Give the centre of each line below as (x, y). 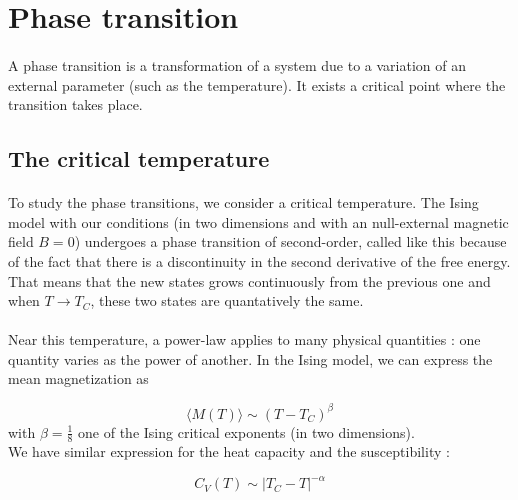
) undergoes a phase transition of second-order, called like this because (290, 241)
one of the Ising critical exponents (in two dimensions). (246, 431)
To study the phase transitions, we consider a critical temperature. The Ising (243, 202)
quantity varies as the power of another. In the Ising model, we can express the (250, 358)
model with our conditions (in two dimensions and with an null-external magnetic (258, 221)
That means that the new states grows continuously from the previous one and (249, 280)
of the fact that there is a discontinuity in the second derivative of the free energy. (259, 260)
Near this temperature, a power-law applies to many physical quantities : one (244, 339)
